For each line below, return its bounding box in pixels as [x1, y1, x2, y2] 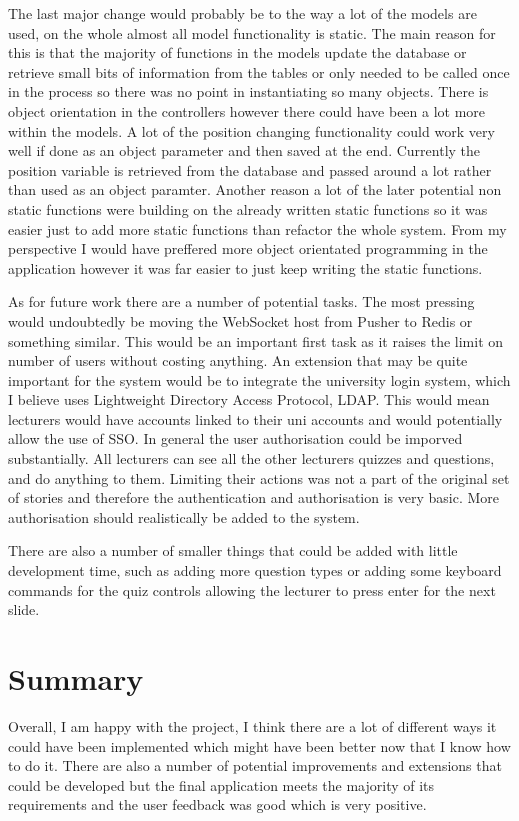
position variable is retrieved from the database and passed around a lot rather [8, 159, 492, 180]
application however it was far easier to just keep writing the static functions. [8, 257, 483, 278]
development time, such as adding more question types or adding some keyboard [8, 560, 502, 581]
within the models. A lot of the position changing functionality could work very [8, 120, 495, 141]
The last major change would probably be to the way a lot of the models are [8, 3, 477, 23]
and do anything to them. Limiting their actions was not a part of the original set [8, 467, 510, 488]
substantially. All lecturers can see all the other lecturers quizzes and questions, [8, 448, 495, 469]
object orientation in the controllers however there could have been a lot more [8, 100, 486, 121]
